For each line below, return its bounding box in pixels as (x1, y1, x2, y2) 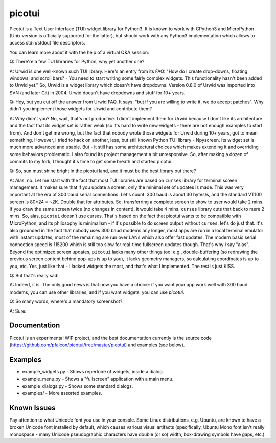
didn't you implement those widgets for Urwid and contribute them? (9, 106, 152, 112)
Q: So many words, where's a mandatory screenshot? (9, 298, 123, 304)
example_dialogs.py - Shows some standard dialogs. (22, 383, 133, 389)
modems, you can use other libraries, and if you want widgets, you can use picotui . (9, 289, 185, 295)
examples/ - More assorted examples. (22, 390, 102, 396)
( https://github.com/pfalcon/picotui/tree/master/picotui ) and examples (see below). (9, 342, 185, 348)
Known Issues (9, 403, 56, 412)
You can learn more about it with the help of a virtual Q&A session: (9, 49, 149, 55)
